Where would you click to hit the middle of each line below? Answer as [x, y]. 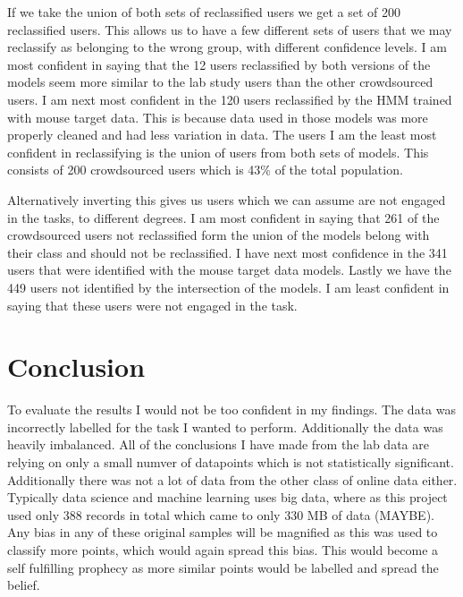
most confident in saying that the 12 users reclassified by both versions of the [219, 64]
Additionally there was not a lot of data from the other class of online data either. [232, 479]
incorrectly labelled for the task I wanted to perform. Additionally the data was [225, 426]
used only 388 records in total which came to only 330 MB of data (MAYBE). [221, 514]
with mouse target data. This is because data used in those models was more [218, 117]
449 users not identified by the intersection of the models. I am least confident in [228, 287]
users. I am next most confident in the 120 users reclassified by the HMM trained [230, 99]
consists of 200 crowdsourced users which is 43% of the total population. [205, 170]
